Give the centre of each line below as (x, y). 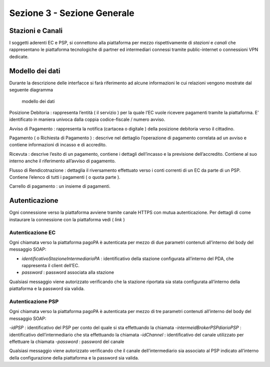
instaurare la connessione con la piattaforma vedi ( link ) (67, 219)
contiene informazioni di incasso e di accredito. (58, 145)
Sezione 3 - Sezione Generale (72, 13)
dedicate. (19, 56)
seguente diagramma (31, 90)
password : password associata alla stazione (68, 273)
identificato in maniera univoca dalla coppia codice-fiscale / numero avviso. (87, 119)
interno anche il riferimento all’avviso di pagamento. (62, 161)
